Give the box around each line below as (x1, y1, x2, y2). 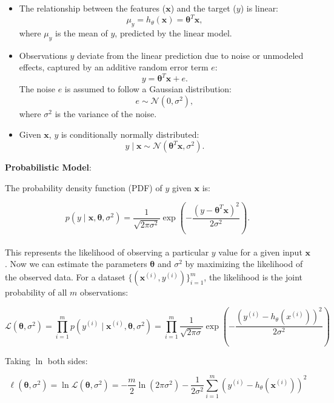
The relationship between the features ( (19, 2, 166, 14)
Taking (5, 354, 31, 367)
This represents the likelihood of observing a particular (5, 245, 209, 258)
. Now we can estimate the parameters (5, 257, 147, 270)
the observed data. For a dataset (5, 271, 125, 283)
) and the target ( (170, 2, 236, 14)
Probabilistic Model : (5, 161, 92, 174)
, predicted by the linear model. (115, 26, 232, 39)
